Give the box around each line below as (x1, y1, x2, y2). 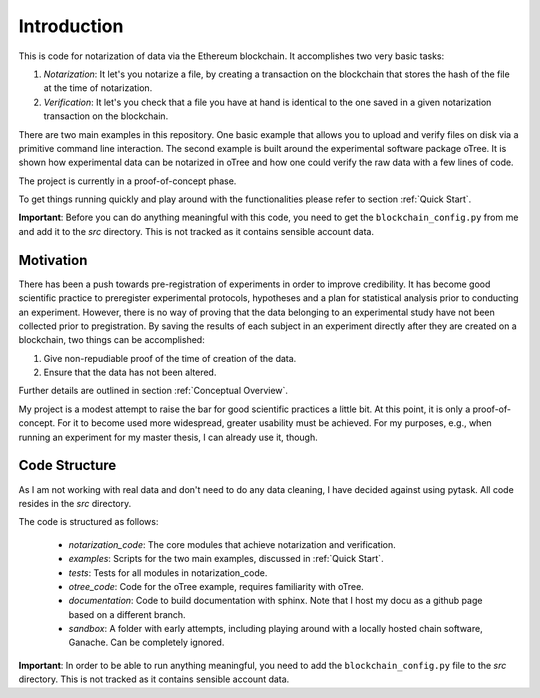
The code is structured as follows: (18, 516, 159, 528)
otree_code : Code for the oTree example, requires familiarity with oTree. (68, 580, 364, 592)
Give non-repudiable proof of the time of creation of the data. (43, 352, 297, 364)
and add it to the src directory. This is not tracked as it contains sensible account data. (18, 225, 375, 237)
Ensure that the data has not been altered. (43, 366, 217, 379)
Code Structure (18, 457, 117, 474)
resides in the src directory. (18, 497, 132, 509)
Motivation (18, 251, 88, 269)
